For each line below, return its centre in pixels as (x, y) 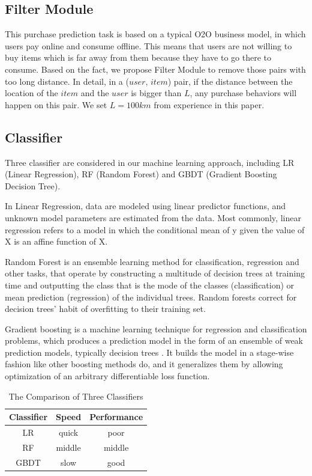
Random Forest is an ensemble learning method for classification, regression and (152, 261)
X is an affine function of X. (56, 241)
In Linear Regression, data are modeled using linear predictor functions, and (145, 206)
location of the (31, 93)
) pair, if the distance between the (230, 81)
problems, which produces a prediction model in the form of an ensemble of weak (154, 340)
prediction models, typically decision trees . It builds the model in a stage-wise (149, 352)
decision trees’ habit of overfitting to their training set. (105, 309)
